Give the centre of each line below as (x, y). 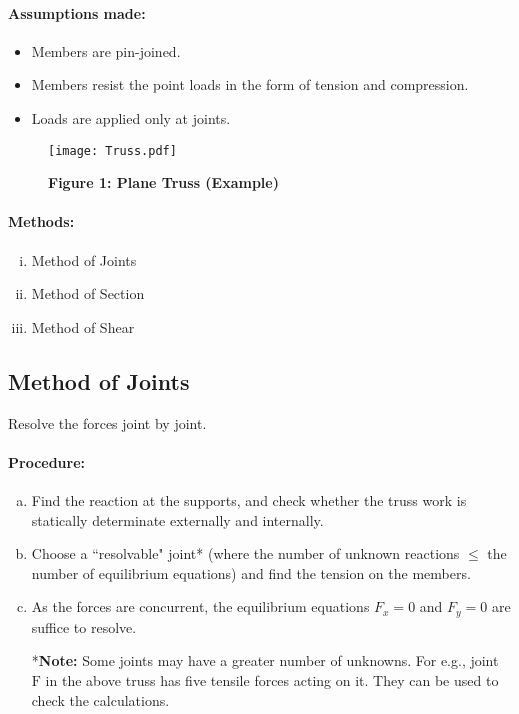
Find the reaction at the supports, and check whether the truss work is (249, 500)
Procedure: (47, 461)
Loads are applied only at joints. (131, 117)
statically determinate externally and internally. (177, 519)
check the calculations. (100, 699)
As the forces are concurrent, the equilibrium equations (200, 606)
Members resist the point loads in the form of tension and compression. (250, 84)
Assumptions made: (77, 12)
